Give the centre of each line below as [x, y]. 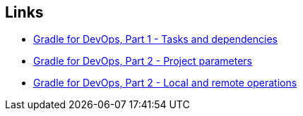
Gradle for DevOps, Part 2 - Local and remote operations [165, 83]
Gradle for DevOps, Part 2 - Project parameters [143, 61]
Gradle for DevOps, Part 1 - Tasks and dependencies [155, 39]
